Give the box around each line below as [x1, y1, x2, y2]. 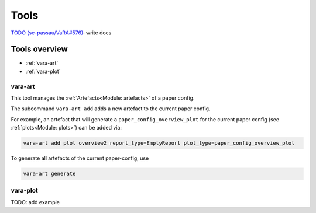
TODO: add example [11, 198, 60, 205]
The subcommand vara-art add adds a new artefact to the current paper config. [11, 105, 211, 112]
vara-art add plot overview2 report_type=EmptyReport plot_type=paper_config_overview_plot [23, 140, 295, 146]
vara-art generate [23, 170, 76, 177]
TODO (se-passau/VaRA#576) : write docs [11, 29, 112, 36]
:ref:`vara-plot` [25, 68, 61, 75]
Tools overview [11, 44, 68, 54]
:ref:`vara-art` [25, 60, 59, 67]
